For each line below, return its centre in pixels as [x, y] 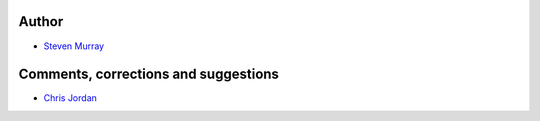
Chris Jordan [70, 98]
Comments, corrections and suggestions [149, 74]
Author [41, 21]
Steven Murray [74, 46]
